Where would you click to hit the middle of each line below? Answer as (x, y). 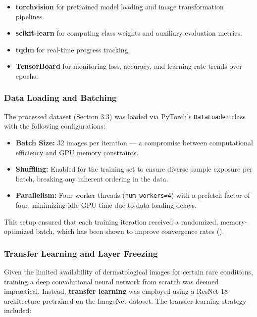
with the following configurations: (55, 126)
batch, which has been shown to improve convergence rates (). (130, 231)
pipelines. (30, 16)
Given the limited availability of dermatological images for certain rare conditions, (128, 272)
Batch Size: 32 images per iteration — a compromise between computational (134, 143)
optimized (19, 231)
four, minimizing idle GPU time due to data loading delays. (106, 205)
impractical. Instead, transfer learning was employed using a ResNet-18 (116, 291)
